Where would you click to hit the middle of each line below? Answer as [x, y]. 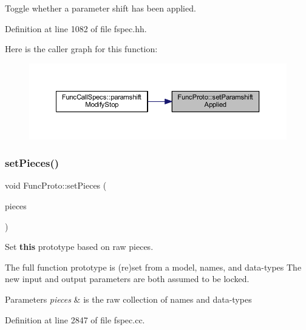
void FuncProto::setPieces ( [56, 185]
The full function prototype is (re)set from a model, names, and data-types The [153, 267]
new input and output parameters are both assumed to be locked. [127, 279]
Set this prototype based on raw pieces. [79, 247]
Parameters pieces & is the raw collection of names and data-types [128, 299]
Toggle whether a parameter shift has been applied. [100, 8]
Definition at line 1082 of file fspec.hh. [76, 28]
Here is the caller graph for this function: [81, 49]
